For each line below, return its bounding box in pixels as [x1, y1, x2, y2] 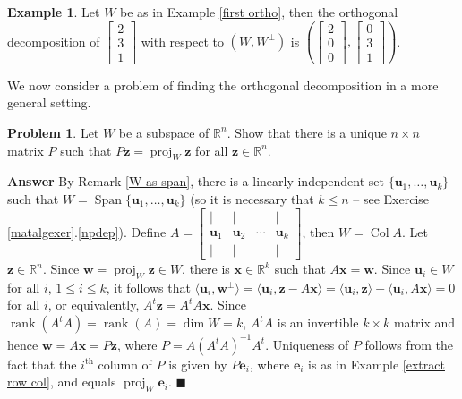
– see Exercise [353, 189, 430, 208]
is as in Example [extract [308, 354, 445, 373]
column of [98, 354, 152, 373]
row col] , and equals [7, 372, 116, 391]
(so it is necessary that [190, 189, 314, 208]
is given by [168, 354, 227, 373]
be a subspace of [118, 123, 210, 141]
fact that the [7, 354, 77, 373]
